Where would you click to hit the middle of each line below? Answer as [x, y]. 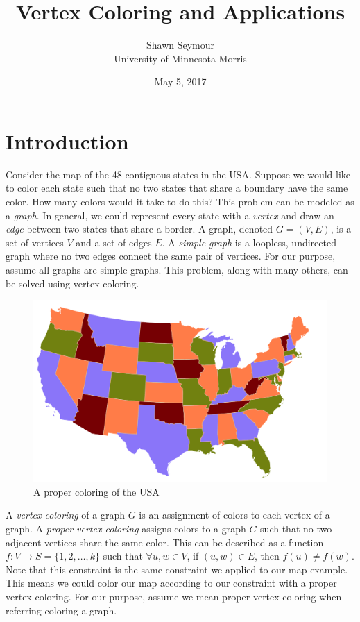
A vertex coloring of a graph [66, 515]
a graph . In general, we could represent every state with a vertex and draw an [170, 215]
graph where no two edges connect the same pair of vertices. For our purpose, [171, 256]
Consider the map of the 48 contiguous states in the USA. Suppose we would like [178, 174]
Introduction [67, 141]
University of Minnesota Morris [180, 58]
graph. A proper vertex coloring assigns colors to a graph [126, 529]
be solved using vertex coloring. [72, 283]
